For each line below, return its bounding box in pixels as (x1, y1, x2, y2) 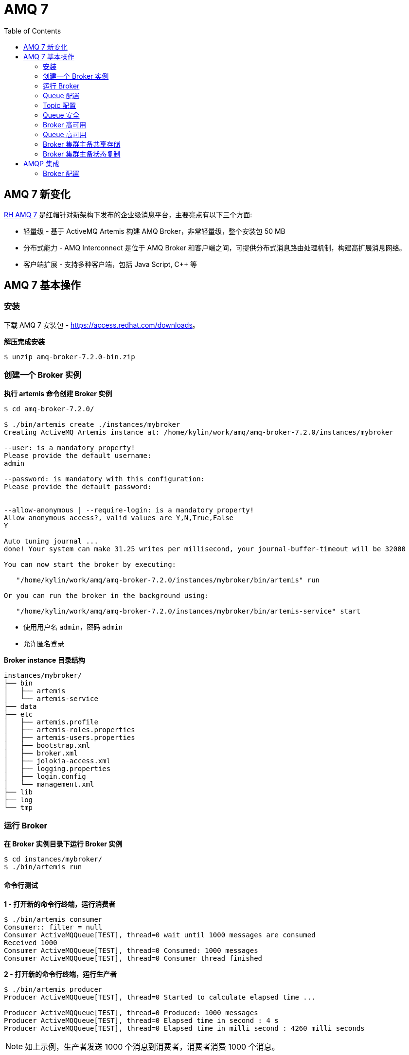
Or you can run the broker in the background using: (4, 591, 209, 599)
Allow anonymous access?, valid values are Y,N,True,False (4, 513, 234, 522)
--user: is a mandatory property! (4, 443, 135, 452)
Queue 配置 (43, 91, 80, 100)
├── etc (4, 710, 33, 718)
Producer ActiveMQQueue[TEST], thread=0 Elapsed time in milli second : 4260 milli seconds (4, 1024, 365, 1032)
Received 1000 (4, 938, 57, 947)
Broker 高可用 (43, 120, 87, 129)
